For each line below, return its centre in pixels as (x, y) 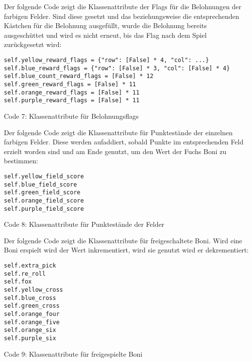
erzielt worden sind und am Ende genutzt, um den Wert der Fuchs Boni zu (115, 151)
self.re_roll (25, 274)
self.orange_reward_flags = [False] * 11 (72, 92)
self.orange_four (32, 314)
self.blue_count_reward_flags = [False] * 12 (79, 76)
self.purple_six (30, 338)
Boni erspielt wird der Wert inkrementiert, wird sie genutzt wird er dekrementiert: (126, 250)
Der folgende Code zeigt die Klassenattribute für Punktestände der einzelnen (118, 132)
